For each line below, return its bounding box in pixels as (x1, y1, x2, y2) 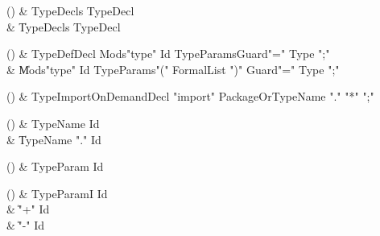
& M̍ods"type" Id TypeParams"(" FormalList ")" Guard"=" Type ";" (6, 60, 340, 77)
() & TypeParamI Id (6, 184, 108, 201)
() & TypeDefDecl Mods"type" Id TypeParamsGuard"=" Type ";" (6, 45, 330, 62)
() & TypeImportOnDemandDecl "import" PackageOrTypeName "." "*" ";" (6, 88, 374, 105)
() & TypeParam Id (6, 158, 104, 175)
